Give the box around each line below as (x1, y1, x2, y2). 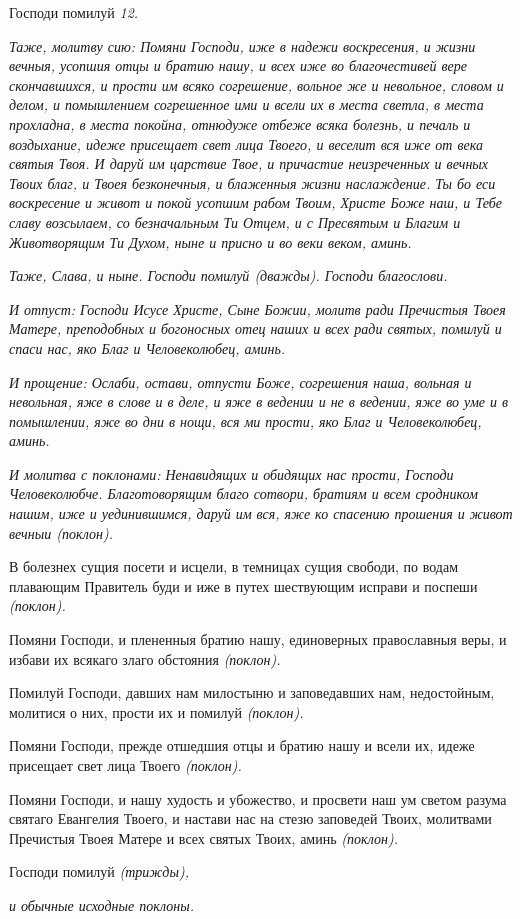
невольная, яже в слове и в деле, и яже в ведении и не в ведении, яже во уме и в (9, 391, 509, 412)
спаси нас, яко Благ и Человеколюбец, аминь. (9, 337, 286, 358)
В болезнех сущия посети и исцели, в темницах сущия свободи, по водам (9, 556, 459, 577)
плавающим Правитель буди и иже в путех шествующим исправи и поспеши (9, 575, 478, 596)
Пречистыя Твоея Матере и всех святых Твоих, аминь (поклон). (9, 827, 399, 848)
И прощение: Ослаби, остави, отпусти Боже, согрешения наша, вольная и (9, 371, 472, 392)
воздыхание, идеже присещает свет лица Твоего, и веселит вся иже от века (9, 133, 483, 154)
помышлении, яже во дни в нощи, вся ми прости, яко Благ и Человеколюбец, (9, 410, 482, 431)
